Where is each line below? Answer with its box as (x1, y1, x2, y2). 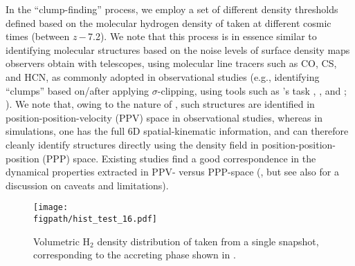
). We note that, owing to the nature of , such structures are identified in (6, 97, 315, 111)
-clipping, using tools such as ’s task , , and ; (157, 83, 347, 97)
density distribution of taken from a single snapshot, (97, 234, 319, 248)
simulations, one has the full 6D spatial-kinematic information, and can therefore (6, 124, 349, 138)
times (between (6, 29, 70, 44)
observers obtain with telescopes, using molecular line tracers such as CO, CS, (6, 56, 337, 70)
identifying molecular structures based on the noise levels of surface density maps (6, 42, 350, 57)
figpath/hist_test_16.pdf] (33, 213, 157, 224)
